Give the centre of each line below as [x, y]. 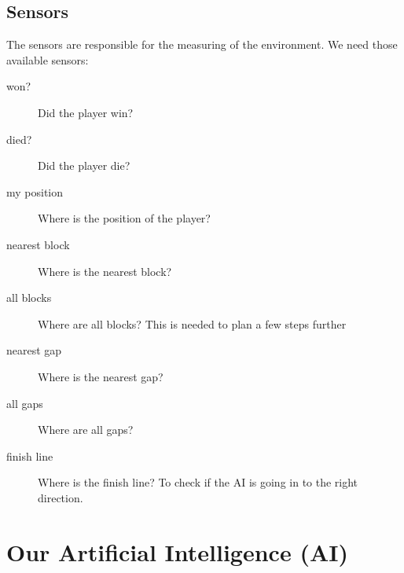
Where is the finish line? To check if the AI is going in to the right [198, 482]
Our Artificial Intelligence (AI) [177, 551]
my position [35, 191]
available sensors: [48, 59]
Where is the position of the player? [124, 218]
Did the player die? [84, 165]
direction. [61, 497]
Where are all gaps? [86, 430]
